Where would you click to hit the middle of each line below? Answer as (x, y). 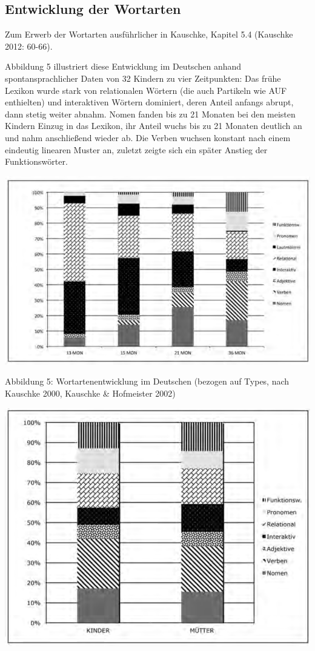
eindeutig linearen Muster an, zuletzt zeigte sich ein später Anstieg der (136, 149)
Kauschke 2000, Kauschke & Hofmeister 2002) (90, 393)
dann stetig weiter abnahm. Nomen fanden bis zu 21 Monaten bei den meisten (150, 114)
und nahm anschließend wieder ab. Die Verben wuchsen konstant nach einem (148, 137)
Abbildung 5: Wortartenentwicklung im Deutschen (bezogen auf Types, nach (147, 381)
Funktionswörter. (36, 161)
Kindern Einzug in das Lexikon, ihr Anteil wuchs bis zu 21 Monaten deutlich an (154, 126)
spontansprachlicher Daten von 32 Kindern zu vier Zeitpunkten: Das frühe (143, 78)
